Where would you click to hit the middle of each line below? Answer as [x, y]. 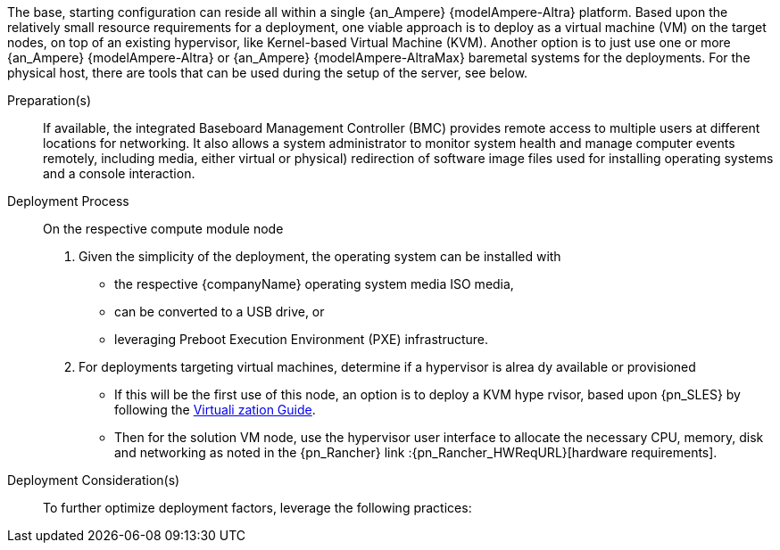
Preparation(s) [50, 100]
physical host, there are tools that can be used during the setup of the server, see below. [268, 73]
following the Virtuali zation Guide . [215, 410]
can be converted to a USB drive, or [220, 312]
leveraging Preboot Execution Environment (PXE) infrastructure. [302, 339]
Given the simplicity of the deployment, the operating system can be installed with [320, 256]
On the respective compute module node [163, 229]
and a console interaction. [119, 173]
